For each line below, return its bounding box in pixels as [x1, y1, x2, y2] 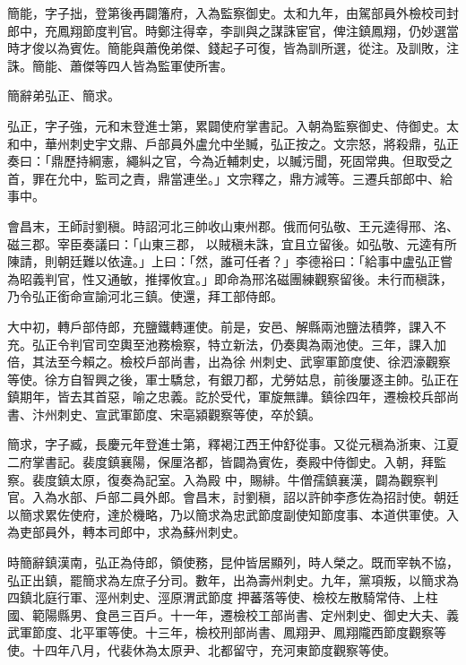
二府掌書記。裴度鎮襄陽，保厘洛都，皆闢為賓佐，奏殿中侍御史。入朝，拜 [7, 453, 434, 471]
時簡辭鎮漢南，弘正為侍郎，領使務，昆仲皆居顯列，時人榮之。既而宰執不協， [7, 553, 459, 572]
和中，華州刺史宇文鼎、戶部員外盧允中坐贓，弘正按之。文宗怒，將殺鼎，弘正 [7, 134, 459, 152]
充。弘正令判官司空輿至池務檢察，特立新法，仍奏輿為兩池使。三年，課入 [7, 334, 434, 353]
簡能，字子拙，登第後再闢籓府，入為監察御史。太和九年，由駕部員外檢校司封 [7, 4, 459, 22]
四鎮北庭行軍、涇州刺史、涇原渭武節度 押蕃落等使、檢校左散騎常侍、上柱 [7, 588, 438, 607]
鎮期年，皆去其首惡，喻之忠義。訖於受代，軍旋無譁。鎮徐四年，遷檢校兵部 [7, 387, 446, 406]
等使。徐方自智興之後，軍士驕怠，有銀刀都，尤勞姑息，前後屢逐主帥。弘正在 [7, 369, 459, 388]
